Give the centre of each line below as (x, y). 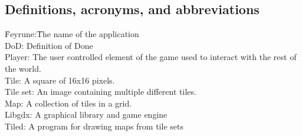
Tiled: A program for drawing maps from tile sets (94, 126)
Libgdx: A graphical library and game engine (86, 115)
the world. (23, 68)
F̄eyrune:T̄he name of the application (72, 34)
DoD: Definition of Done (49, 45)
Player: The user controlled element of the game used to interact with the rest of (151, 57)
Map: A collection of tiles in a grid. (68, 103)
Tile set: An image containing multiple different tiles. (101, 92)
